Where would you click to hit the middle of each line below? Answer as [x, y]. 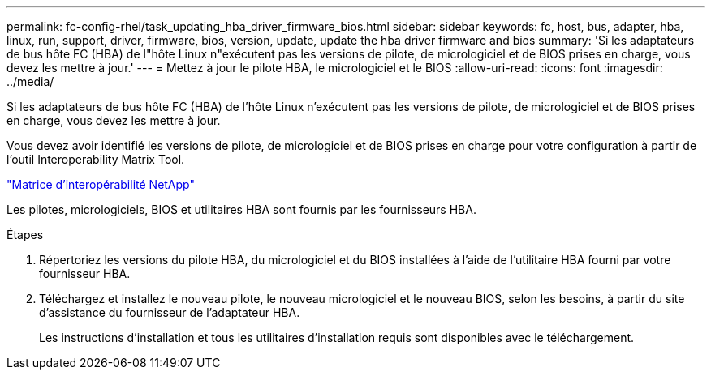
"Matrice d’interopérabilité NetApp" [101, 184]
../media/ [30, 81]
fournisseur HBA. [85, 273]
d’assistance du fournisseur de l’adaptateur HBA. [170, 312]
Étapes [25, 235]
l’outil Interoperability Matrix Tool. [96, 159]
